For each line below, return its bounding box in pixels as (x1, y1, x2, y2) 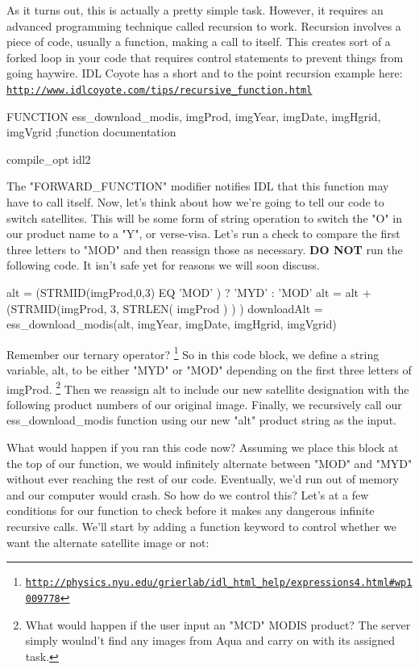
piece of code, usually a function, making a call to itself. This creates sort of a (6, 33, 391, 50)
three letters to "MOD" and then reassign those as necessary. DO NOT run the (6, 240, 403, 257)
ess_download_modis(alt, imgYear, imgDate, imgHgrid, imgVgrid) (6, 316, 337, 332)
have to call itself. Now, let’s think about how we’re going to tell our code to (6, 194, 384, 210)
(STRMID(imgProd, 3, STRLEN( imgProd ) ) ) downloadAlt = (6, 299, 323, 316)
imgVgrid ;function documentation (6, 123, 176, 140)
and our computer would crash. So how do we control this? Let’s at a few (6, 486, 369, 503)
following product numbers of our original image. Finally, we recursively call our (6, 395, 402, 412)
